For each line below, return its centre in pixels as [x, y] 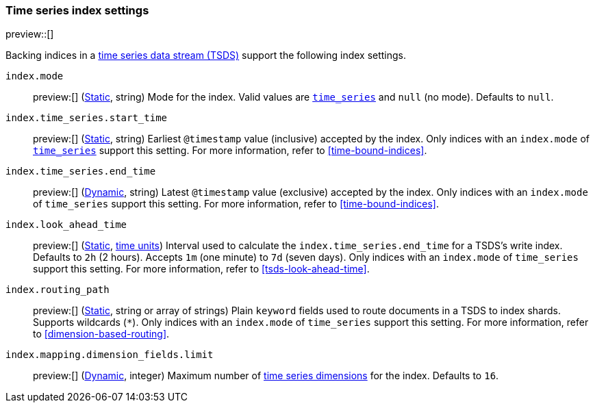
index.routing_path [58, 290]
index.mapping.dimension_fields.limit [110, 355]
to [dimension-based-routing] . [101, 334]
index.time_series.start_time [87, 118]
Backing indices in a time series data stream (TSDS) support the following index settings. [206, 55]
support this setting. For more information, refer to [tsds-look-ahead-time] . [201, 269]
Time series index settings [77, 10]
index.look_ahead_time [66, 225]
